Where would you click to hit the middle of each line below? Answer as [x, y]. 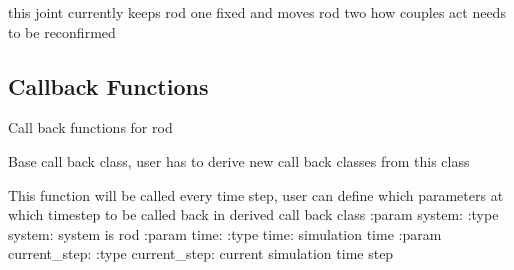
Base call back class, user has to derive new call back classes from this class [239, 160]
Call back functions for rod [90, 127]
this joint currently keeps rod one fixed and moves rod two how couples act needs [257, 12]
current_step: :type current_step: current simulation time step [201, 253]
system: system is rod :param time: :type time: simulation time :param [225, 233]
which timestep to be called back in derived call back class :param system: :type [253, 214]
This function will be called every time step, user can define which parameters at [256, 194]
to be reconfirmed [62, 31]
